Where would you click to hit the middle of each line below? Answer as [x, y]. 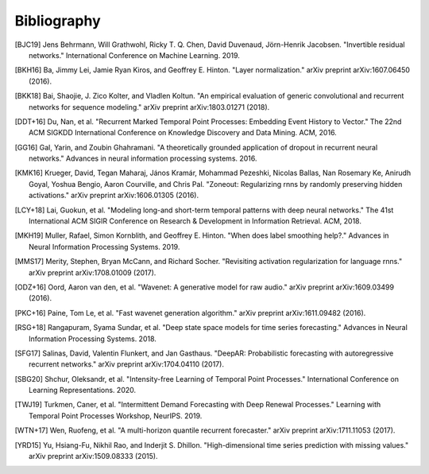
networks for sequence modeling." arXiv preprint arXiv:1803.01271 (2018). [149, 107]
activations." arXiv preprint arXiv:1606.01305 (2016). [114, 196]
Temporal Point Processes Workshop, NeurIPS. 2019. [116, 416]
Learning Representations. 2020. [83, 390]
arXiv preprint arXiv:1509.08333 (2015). [93, 457]
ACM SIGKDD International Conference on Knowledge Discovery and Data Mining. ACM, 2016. [183, 133]
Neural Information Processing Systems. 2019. [104, 247]
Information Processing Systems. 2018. [93, 339]
